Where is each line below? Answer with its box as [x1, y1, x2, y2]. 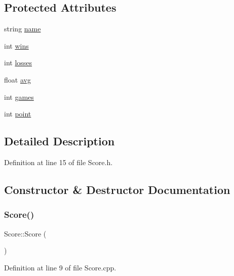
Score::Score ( [4, 228, 47, 239]
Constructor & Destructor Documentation [4, 181, 230, 197]
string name [4, 23, 41, 34]
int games [4, 91, 34, 102]
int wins [4, 40, 29, 51]
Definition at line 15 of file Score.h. [4, 156, 113, 167]
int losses [4, 57, 32, 68]
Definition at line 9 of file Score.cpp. [4, 262, 116, 272]
